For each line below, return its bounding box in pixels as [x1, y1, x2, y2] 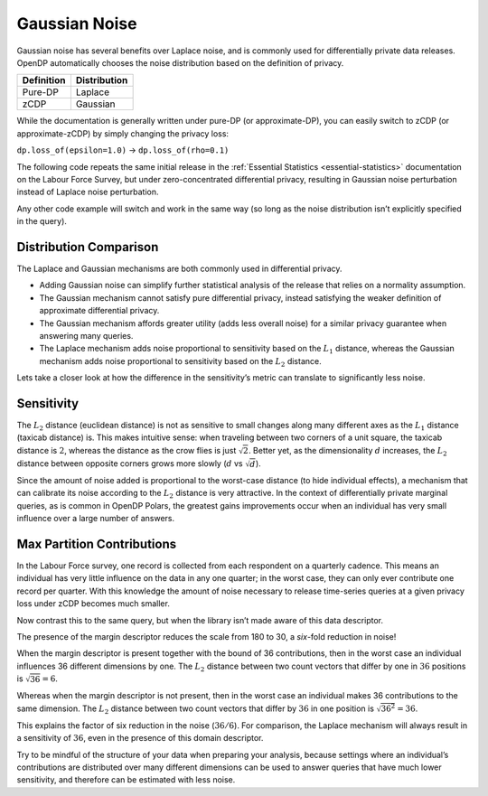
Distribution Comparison [16, 239, 159, 255]
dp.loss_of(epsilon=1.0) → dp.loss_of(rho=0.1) [16, 145, 230, 155]
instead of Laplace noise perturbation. [16, 186, 159, 198]
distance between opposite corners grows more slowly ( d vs [16, 457, 243, 469]
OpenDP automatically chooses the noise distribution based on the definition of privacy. [16, 57, 344, 68]
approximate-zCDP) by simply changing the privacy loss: [16, 127, 230, 139]
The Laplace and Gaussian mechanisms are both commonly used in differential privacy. [16, 263, 343, 274]
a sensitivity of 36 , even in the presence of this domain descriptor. [16, 733, 264, 744]
